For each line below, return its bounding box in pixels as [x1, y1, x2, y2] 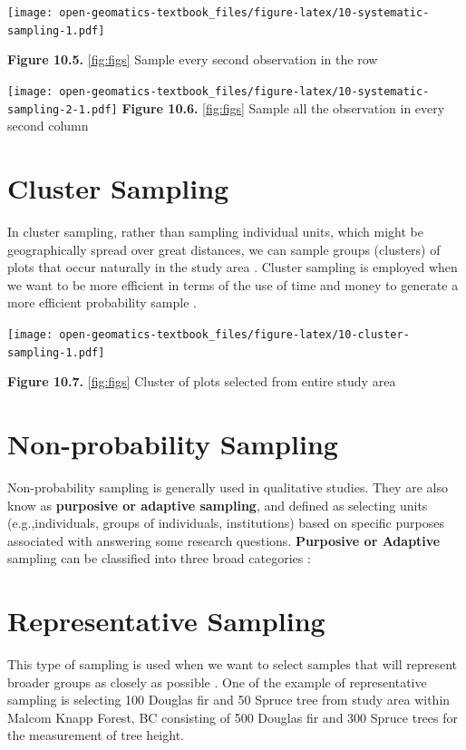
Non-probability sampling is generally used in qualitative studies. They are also [7, 477, 448, 496]
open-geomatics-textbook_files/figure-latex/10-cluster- [59, 327, 410, 341]
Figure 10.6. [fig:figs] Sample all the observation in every [121, 98, 445, 117]
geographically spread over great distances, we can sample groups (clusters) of [7, 239, 441, 258]
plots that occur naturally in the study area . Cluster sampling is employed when [7, 258, 458, 277]
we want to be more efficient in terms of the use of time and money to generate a [7, 275, 459, 294]
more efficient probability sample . [7, 293, 197, 312]
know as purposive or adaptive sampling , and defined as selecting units [7, 495, 428, 514]
